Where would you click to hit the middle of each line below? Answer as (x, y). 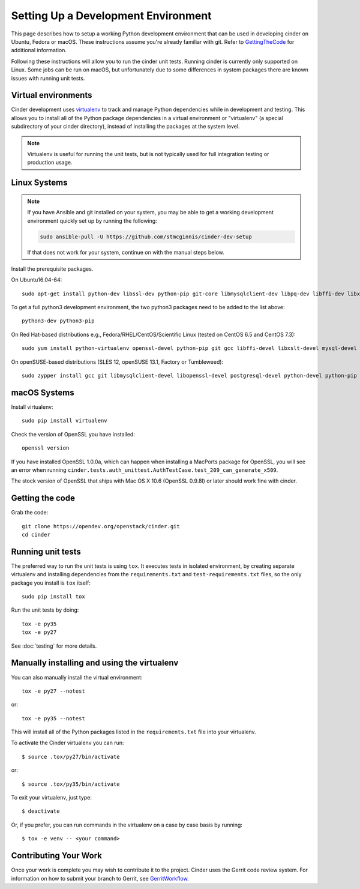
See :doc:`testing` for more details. (54, 646)
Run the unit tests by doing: (45, 610)
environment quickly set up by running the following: (92, 221)
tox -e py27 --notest (53, 691)
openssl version (46, 448)
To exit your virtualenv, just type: (52, 798)
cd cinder (36, 535)
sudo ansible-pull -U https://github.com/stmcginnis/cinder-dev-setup (146, 237)
